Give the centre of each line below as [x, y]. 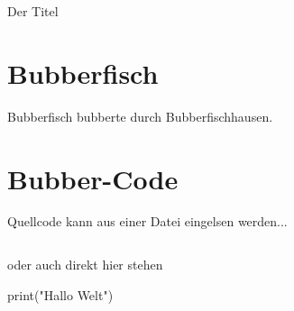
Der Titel [33, 11]
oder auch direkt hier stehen [85, 265]
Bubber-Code [93, 178]
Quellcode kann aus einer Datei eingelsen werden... [147, 221]
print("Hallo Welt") [60, 294]
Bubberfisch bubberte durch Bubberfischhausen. [140, 116]
